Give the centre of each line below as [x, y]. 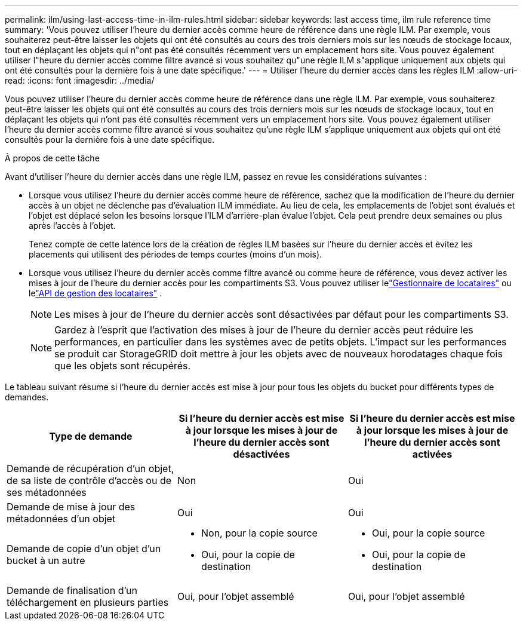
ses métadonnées [47, 492]
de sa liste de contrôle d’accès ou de [89, 480]
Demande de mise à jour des [71, 507]
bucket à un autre [46, 560]
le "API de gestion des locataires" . [96, 293]
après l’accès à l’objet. [72, 226]
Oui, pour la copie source [428, 533]
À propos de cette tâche [52, 158]
